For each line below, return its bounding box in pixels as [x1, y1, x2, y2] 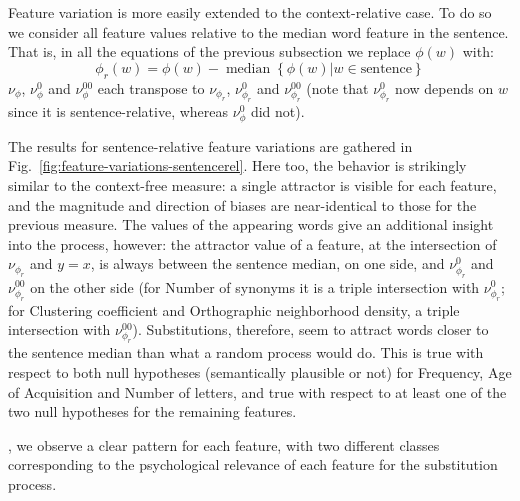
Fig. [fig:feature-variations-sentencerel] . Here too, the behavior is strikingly [8, 155, 467, 176]
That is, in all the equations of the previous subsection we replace [8, 41, 411, 62]
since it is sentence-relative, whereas [8, 100, 229, 121]
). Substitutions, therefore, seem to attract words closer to [132, 319, 489, 340]
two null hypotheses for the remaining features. [8, 401, 297, 422]
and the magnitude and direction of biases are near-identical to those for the [8, 194, 477, 215]
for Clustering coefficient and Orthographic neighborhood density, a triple [8, 299, 460, 320]
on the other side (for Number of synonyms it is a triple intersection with [30, 276, 480, 297]
